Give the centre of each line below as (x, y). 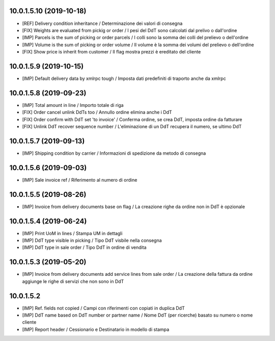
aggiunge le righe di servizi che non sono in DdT (73, 281)
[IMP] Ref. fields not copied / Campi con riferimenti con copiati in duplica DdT (104, 308)
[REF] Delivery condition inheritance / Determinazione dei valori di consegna (102, 23)
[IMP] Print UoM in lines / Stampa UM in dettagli (72, 233)
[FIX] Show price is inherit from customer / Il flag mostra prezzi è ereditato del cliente (112, 52)
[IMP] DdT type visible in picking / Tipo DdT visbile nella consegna (92, 240)
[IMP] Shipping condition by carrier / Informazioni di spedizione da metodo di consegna (114, 153)
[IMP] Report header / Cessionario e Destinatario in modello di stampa (96, 329)
